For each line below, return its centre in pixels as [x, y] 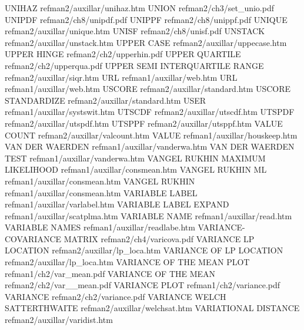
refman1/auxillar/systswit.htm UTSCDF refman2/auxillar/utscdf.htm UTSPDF [150, 112]
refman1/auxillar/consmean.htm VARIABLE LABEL [101, 192]
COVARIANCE [33, 238]
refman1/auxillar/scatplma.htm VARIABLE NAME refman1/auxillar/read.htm [148, 215]
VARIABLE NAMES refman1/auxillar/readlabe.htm [100, 227]
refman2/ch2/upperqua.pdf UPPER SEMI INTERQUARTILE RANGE [134, 65]
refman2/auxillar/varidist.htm [59, 320]
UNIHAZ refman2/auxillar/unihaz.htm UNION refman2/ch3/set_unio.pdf [139, 8]
